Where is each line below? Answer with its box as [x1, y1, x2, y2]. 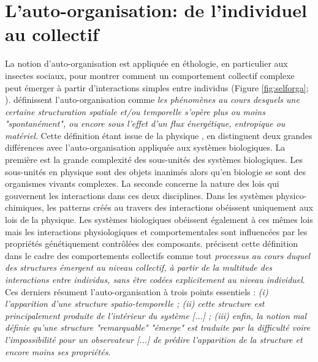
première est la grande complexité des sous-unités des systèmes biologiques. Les [5, 153, 303, 166]
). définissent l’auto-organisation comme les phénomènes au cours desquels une [5, 93, 300, 106]
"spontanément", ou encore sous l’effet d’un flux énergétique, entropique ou [5, 117, 286, 130]
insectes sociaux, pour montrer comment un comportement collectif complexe [5, 69, 295, 81]
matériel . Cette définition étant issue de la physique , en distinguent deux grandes [5, 129, 312, 141]
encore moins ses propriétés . [5, 345, 111, 358]
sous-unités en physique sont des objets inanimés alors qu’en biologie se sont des [5, 165, 306, 178]
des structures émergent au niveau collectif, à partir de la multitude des [5, 261, 273, 274]
